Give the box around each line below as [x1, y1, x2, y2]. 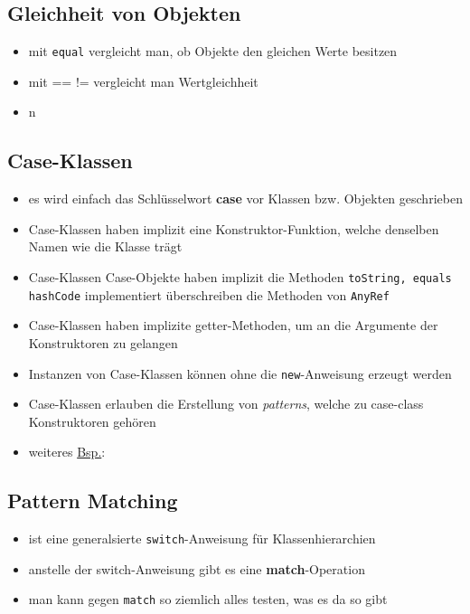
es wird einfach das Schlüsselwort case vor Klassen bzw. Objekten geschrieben [28, 189, 463, 208]
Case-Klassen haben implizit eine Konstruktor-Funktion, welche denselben [28, 219, 439, 238]
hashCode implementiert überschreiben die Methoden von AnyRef [28, 285, 390, 304]
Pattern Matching [7, 486, 178, 515]
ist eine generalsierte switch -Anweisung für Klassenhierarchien [28, 529, 376, 548]
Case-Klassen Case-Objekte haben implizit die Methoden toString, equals [28, 268, 452, 287]
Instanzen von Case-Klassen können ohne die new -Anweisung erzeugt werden [28, 364, 452, 383]
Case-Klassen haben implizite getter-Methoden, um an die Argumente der [28, 316, 438, 335]
